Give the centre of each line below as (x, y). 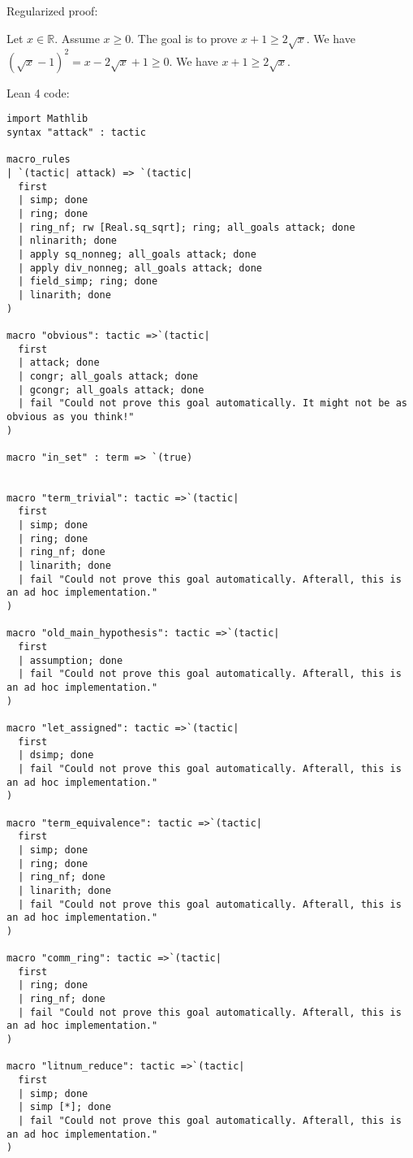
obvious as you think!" (71, 416)
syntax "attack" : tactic (76, 133)
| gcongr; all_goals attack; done (111, 390)
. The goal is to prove (184, 38)
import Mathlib (47, 119)
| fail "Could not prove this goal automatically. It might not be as (213, 403)
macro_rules (39, 160)
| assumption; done (71, 660)
